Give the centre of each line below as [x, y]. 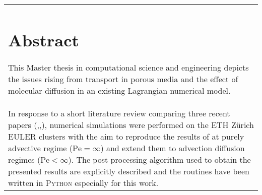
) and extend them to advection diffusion [173, 148]
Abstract [44, 39]
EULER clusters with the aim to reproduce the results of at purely [126, 137]
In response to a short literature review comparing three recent [119, 113]
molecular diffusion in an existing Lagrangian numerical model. [119, 91]
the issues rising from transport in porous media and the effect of [123, 79]
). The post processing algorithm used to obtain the [159, 160]
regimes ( [24, 160]
